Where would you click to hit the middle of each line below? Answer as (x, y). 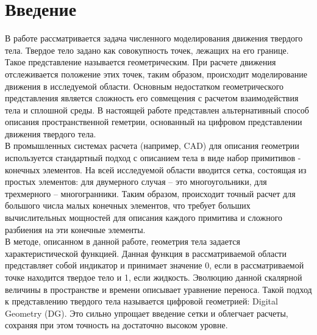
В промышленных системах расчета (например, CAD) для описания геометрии (152, 146)
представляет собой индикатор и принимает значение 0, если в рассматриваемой (155, 265)
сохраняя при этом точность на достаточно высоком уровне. (116, 325)
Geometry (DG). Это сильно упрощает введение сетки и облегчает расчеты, (147, 313)
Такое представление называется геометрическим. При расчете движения (141, 62)
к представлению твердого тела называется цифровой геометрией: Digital (141, 301)
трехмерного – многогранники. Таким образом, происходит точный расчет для (150, 193)
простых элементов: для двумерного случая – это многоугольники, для (136, 182)
